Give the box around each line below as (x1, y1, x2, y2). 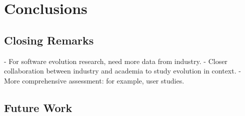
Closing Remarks (4, 32, 94, 47)
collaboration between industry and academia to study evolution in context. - (4, 65, 241, 76)
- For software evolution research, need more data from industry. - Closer (4, 55, 227, 66)
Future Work (4, 99, 72, 115)
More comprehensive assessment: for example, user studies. (4, 75, 184, 85)
